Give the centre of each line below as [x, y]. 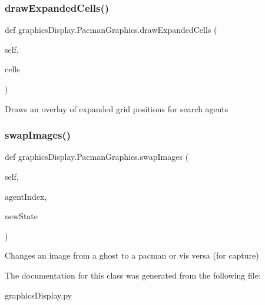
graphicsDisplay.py [38, 295]
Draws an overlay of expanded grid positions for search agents [117, 108]
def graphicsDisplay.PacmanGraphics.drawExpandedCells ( [111, 30]
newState [21, 216]
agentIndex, [26, 196]
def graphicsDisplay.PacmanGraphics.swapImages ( [97, 157]
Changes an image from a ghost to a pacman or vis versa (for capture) [132, 255]
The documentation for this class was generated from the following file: [133, 275]
